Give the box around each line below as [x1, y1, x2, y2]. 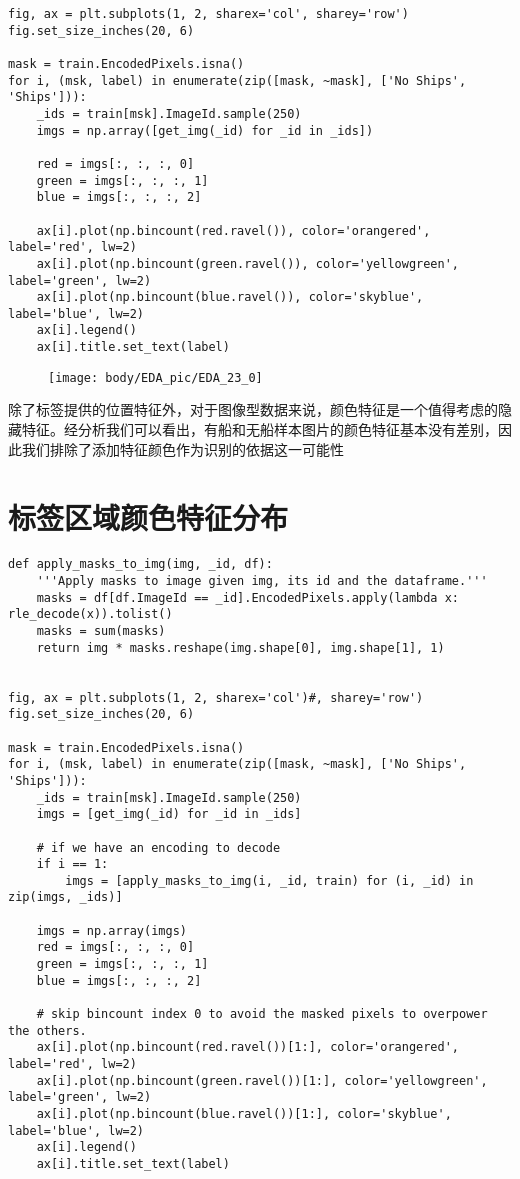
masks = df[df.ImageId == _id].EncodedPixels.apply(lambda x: [36, 590, 460, 605]
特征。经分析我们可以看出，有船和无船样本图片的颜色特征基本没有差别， [21, 419, 498, 440]
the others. [8, 1023, 87, 1038]
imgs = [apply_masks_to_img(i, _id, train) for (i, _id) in [65, 873, 474, 888]
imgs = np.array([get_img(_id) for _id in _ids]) [36, 123, 374, 138]
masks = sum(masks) [36, 623, 166, 638]
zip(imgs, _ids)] [8, 890, 123, 905]
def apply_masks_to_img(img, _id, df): [8, 557, 273, 572]
